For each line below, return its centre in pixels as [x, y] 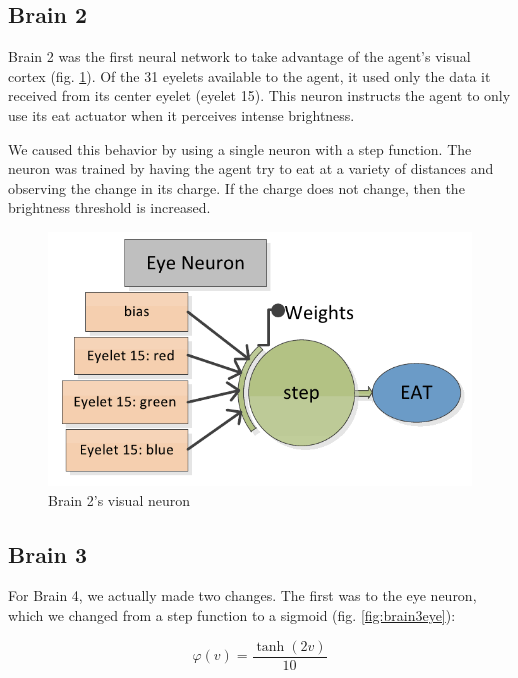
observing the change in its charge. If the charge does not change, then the [236, 187]
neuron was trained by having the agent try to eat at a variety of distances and [251, 168]
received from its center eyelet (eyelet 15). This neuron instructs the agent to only [259, 95]
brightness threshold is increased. [109, 207]
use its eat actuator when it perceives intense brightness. [181, 114]
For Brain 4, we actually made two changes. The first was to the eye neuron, [242, 595]
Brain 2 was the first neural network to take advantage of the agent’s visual [239, 56]
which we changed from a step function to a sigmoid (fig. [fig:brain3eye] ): [232, 614]
